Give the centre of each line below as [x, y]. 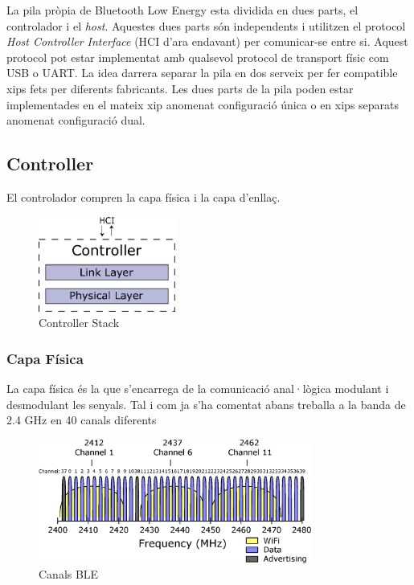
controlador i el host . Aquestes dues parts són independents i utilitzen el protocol [206, 25]
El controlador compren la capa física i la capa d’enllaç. [143, 196]
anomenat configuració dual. [76, 120]
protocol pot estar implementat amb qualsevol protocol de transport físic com [198, 57]
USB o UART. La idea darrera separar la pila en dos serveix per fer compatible [202, 73]
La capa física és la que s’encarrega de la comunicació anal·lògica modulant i [198, 388]
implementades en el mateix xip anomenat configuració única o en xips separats [203, 104]
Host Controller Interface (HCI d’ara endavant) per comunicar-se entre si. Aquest [207, 41]
